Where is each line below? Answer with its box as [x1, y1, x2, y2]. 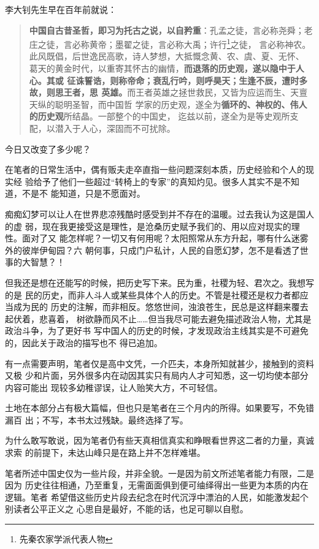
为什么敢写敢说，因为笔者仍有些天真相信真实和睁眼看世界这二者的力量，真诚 [5, 434, 314, 447]
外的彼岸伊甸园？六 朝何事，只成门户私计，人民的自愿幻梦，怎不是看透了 [5, 243, 300, 256]
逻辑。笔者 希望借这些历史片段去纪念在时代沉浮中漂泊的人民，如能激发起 [5, 490, 300, 503]
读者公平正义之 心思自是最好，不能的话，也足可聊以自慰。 [13, 502, 248, 515]
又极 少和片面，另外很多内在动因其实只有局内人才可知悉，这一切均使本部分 [5, 369, 309, 382]
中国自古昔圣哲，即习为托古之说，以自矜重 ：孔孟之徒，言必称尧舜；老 [29, 23, 313, 36]
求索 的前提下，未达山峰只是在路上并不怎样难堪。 [5, 446, 206, 459]
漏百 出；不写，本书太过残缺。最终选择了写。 [5, 413, 188, 426]
